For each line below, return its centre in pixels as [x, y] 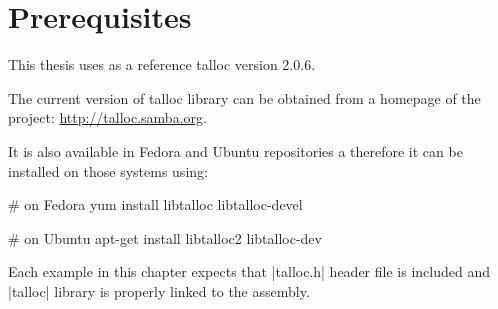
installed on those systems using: [108, 170]
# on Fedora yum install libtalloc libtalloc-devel [155, 204]
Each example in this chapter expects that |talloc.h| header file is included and [249, 271]
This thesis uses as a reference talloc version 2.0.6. [162, 64]
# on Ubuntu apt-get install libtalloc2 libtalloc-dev [165, 237]
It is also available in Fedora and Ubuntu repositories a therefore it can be [235, 150]
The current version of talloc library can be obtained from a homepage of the [244, 97]
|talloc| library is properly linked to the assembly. [159, 290]
